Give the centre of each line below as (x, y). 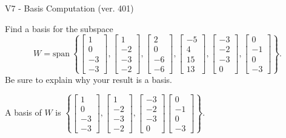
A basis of (23, 112)
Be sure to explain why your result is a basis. (89, 79)
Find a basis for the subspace (59, 28)
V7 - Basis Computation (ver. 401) (69, 8)
